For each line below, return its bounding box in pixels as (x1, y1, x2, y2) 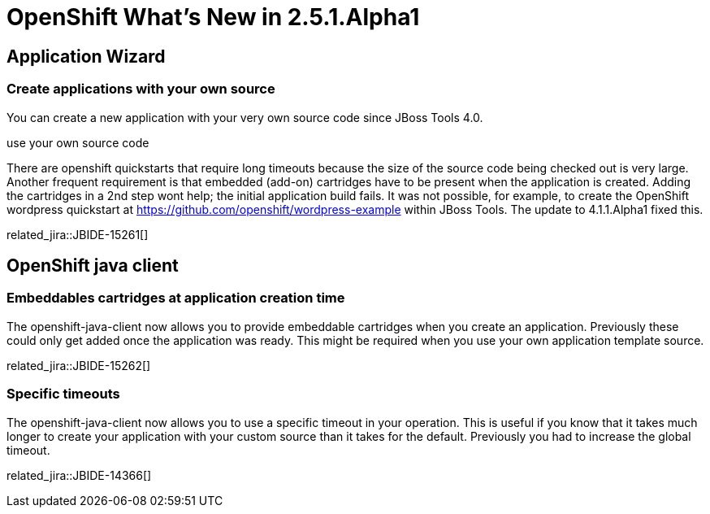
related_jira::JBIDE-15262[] (6, 358, 151, 372)
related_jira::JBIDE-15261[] (6, 227, 149, 242)
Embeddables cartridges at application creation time (6, 290, 345, 307)
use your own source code (6, 135, 149, 150)
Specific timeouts (6, 385, 120, 403)
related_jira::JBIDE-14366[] (6, 468, 152, 482)
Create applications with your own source (6, 81, 275, 98)
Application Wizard (6, 46, 166, 67)
